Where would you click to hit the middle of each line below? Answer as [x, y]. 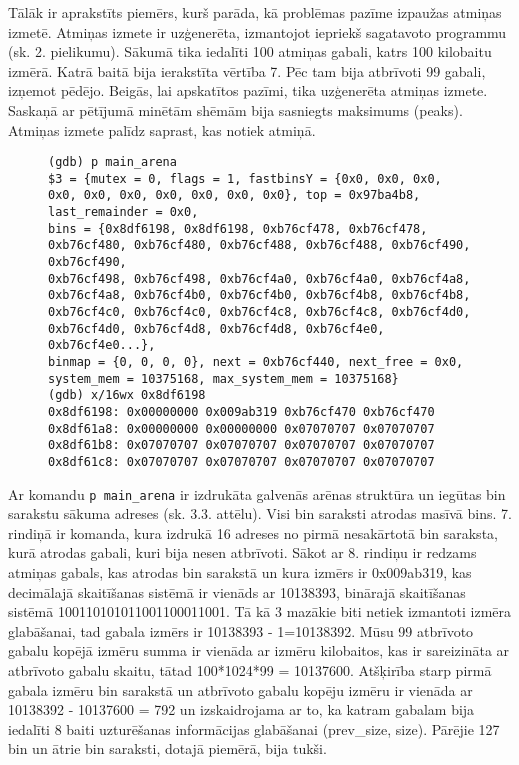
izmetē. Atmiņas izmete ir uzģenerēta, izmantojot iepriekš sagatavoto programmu [257, 31]
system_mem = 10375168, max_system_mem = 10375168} [223, 378]
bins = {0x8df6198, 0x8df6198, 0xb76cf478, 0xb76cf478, [238, 228]
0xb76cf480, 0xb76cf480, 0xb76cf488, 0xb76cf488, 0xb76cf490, [259, 245]
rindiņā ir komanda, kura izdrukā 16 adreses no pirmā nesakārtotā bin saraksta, [253, 532]
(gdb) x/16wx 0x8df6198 [127, 395]
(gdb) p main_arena [112, 162]
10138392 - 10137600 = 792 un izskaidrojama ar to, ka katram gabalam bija [241, 709]
